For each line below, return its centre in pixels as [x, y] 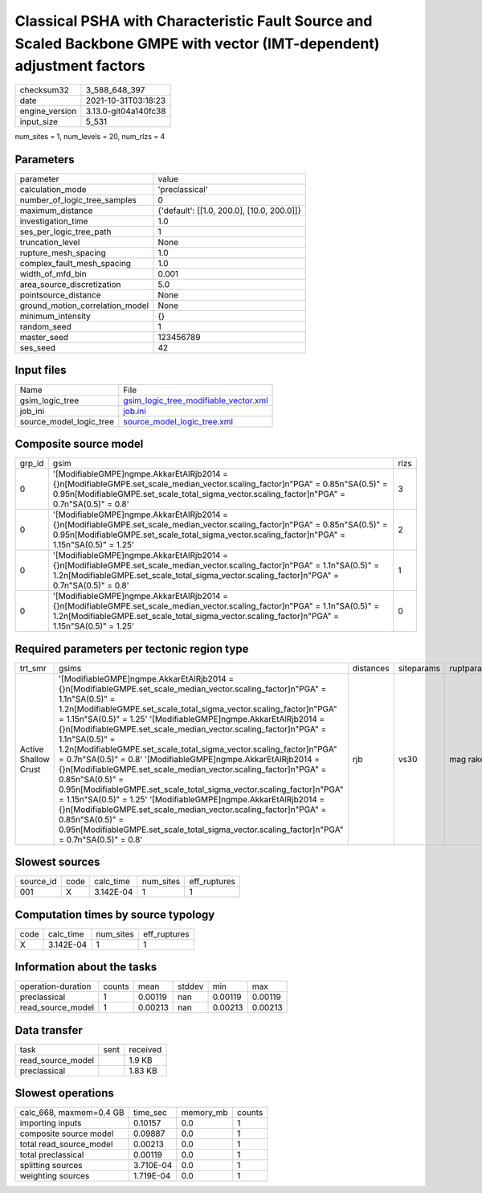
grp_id [32, 464]
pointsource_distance [60, 295]
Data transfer [49, 1030]
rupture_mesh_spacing [63, 253]
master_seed [44, 338]
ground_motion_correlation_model [84, 305]
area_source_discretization [70, 285]
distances [371, 668]
